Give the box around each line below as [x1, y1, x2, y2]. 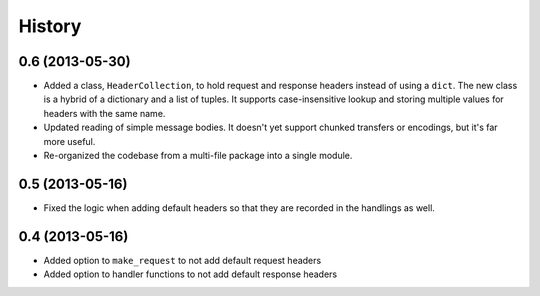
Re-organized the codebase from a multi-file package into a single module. [43, 150, 353, 162]
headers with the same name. [43, 107, 166, 119]
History [18, 15, 82, 37]
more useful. [43, 135, 96, 147]
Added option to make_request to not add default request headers [43, 254, 322, 266]
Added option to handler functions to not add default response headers [43, 268, 338, 280]
